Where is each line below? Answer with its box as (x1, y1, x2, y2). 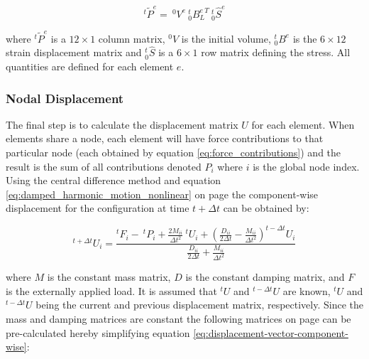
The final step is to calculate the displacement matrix (6, 117, 238, 132)
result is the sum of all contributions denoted (6, 159, 202, 173)
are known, (282, 283, 331, 298)
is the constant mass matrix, (47, 269, 171, 284)
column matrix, (98, 31, 165, 45)
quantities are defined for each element (6, 59, 174, 73)
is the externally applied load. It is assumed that (6, 283, 217, 298)
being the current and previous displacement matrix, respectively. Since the (35, 297, 363, 312)
